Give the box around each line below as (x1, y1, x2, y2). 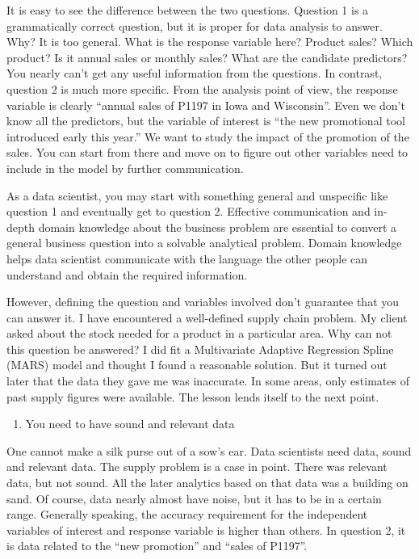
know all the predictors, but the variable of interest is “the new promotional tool (6, 112, 405, 129)
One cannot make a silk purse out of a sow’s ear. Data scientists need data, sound (6, 442, 412, 459)
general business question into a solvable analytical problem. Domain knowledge (6, 234, 402, 251)
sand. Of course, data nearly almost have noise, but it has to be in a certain (6, 490, 382, 506)
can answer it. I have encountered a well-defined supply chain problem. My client (6, 309, 408, 326)
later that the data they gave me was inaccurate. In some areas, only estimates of (6, 372, 409, 389)
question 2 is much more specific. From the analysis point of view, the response (6, 80, 398, 97)
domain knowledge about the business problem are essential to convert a (38, 218, 397, 235)
